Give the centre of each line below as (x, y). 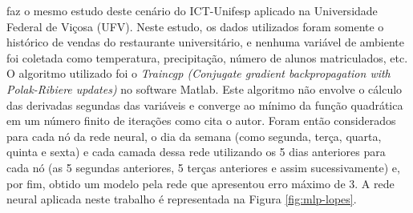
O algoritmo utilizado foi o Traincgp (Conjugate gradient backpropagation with (198, 73)
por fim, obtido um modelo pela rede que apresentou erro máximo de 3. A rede (200, 183)
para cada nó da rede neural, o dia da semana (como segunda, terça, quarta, (194, 136)
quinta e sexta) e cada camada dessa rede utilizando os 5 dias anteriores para (196, 152)
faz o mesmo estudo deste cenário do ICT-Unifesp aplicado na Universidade (192, 10)
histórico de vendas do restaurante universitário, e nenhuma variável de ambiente (205, 42)
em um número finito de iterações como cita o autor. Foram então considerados (201, 121)
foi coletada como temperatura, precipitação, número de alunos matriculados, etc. (207, 57)
